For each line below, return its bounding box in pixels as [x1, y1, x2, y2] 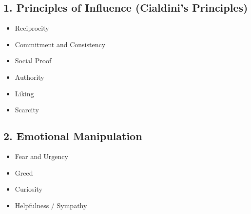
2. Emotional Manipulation [3, 128, 142, 143]
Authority [15, 71, 44, 82]
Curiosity [15, 184, 42, 194]
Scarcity [15, 105, 39, 115]
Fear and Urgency [15, 151, 68, 161]
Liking [15, 88, 34, 98]
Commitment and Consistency [15, 39, 106, 49]
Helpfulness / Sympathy [15, 200, 87, 210]
